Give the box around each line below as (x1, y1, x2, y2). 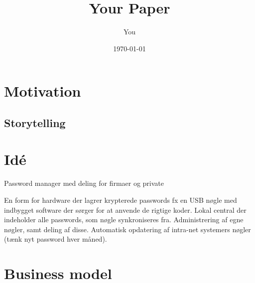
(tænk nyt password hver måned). (4, 234, 107, 244)
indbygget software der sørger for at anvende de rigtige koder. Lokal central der (4, 204, 247, 215)
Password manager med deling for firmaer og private (4, 178, 164, 188)
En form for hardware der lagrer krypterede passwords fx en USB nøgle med (4, 195, 237, 205)
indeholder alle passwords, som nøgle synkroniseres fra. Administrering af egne (4, 214, 244, 225)
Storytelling (4, 115, 66, 130)
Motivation (4, 81, 81, 101)
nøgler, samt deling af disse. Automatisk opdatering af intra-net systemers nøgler (4, 224, 251, 234)
